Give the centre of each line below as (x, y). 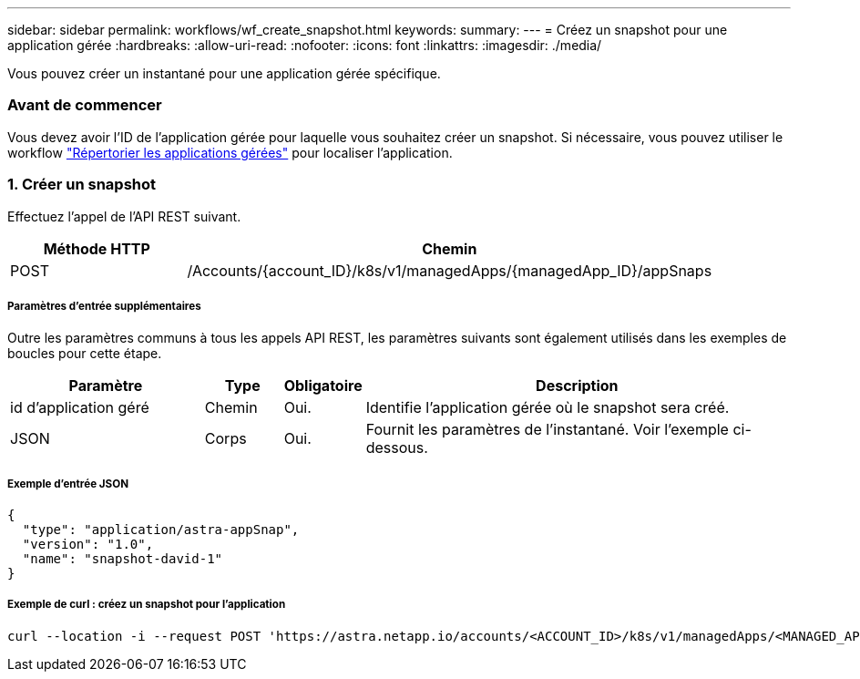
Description (577, 386)
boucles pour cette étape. (85, 354)
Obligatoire (323, 386)
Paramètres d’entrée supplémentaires (104, 306)
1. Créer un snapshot (82, 185)
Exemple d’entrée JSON (68, 484)
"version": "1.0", (88, 545)
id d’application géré (80, 408)
